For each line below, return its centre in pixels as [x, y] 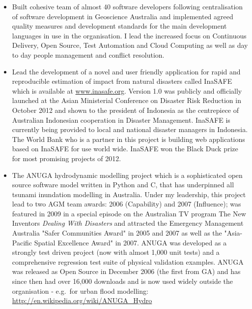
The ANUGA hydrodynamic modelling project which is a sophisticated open [127, 175]
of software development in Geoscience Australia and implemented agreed [123, 16]
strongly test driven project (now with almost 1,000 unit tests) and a [116, 252]
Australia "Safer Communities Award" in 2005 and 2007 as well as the [117, 233]
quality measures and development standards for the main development [119, 26]
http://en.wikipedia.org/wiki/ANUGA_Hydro [82, 300]
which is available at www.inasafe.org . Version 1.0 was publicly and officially [127, 90]
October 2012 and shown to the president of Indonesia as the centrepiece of [126, 110]
